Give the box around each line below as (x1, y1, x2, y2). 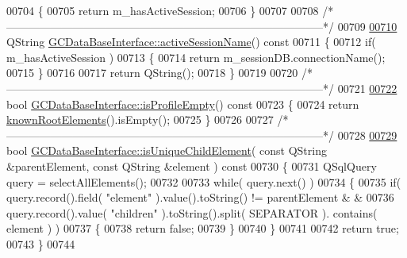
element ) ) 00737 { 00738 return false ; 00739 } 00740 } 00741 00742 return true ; (6, 220, 399, 237)
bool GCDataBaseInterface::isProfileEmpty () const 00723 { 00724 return (6, 95, 359, 112)
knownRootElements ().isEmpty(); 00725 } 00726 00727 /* (6, 111, 289, 128)
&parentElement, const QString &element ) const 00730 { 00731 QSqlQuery (6, 157, 377, 174)
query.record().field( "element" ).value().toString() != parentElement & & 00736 (6, 189, 394, 206)
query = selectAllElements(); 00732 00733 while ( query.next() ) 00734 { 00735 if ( (6, 173, 401, 190)
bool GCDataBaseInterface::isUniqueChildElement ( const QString (6, 142, 327, 159)
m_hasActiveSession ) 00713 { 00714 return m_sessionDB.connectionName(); (6, 48, 386, 65)
